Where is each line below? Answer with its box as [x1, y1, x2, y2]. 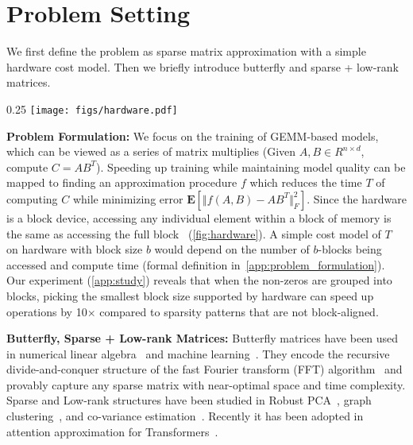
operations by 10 [6, 303, 87, 319]
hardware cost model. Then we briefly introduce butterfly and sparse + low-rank [6, 58, 399, 75]
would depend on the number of [154, 241, 310, 257]
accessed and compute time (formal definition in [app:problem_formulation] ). [6, 256, 385, 273]
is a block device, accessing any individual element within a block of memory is [6, 209, 392, 226]
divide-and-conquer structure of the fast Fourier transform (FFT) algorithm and [6, 361, 403, 377]
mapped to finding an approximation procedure [6, 174, 237, 191]
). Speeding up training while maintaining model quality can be [96, 158, 406, 175]
